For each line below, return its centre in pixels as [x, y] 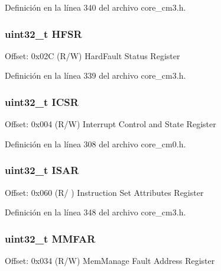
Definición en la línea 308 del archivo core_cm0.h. [95, 143]
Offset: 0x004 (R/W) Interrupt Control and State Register [110, 124]
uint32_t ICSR [42, 101]
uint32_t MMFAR [50, 238]
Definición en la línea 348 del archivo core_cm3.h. [95, 212]
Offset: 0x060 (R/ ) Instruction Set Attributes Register [104, 192]
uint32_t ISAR [42, 170]
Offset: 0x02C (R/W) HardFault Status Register [92, 55]
